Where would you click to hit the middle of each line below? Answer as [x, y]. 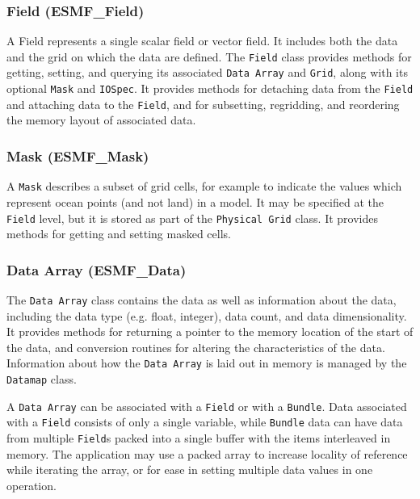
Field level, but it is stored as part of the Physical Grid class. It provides [192, 218]
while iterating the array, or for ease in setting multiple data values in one [190, 470]
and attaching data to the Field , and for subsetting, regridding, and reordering [203, 104]
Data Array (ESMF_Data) [97, 269]
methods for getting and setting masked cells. [119, 234]
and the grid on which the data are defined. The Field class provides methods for [209, 56]
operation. [31, 485]
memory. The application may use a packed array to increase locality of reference [207, 453]
